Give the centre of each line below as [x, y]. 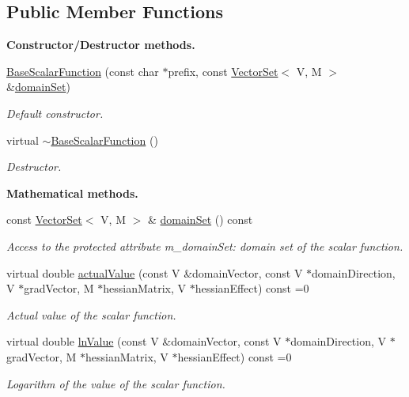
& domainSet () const [200, 219]
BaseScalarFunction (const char [83, 71]
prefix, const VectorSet [223, 71]
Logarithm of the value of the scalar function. [116, 383]
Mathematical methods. [72, 193]
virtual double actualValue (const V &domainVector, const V [155, 272]
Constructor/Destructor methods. [101, 45]
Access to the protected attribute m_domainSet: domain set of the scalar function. [205, 246]
